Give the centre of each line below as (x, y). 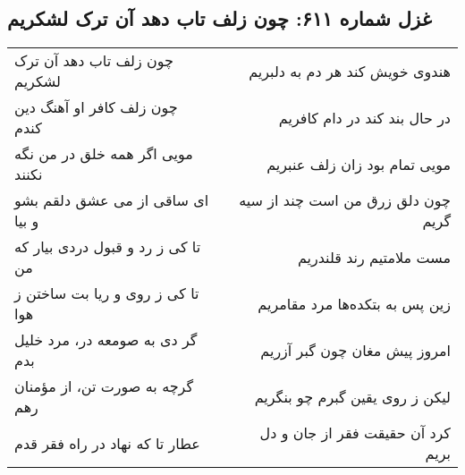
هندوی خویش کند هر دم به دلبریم (350, 71)
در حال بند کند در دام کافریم (364, 117)
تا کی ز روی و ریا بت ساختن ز (107, 293)
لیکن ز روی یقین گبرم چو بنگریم (352, 396)
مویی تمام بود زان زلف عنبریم (359, 164)
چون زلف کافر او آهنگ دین (96, 107)
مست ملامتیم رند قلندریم (374, 257)
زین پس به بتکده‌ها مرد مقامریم (354, 303)
